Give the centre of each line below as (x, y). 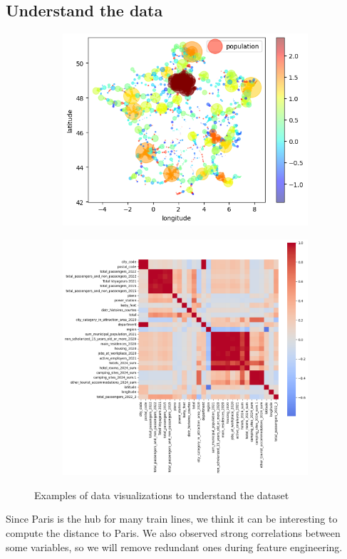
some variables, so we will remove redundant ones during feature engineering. (174, 547)
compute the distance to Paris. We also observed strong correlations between (173, 533)
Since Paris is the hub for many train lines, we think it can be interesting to (172, 519)
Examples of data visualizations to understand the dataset (162, 495)
